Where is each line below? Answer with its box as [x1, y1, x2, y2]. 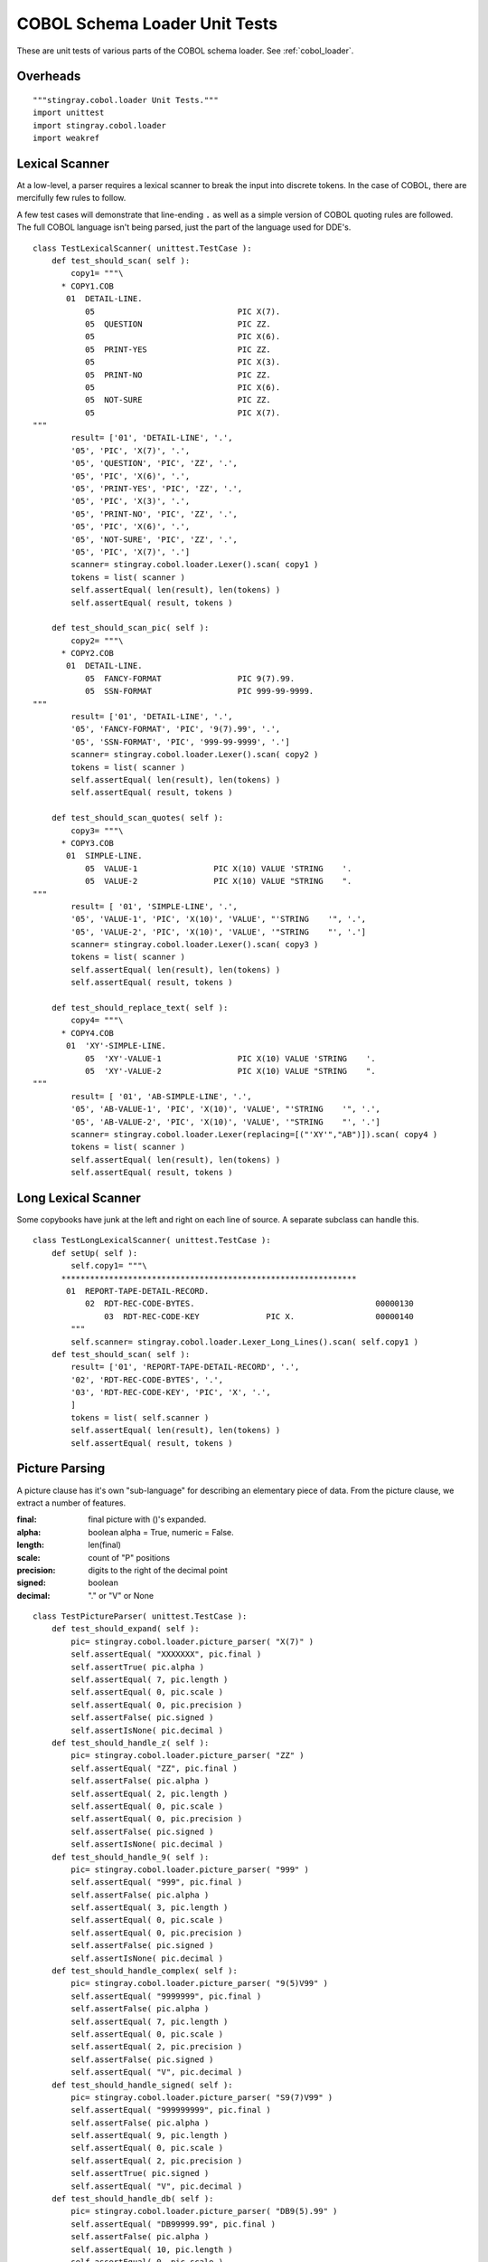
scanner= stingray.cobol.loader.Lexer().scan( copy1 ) [70, 559, 319, 570]
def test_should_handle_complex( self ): [51, 1966, 239, 1976]
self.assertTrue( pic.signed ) [70, 2168, 210, 2179]
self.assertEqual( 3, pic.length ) [70, 1903, 229, 1913]
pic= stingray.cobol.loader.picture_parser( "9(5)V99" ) [70, 1978, 329, 1989]
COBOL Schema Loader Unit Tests [16, 14, 278, 33]
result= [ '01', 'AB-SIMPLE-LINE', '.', [70, 1091, 252, 1101]
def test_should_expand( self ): [51, 1624, 201, 1634]
